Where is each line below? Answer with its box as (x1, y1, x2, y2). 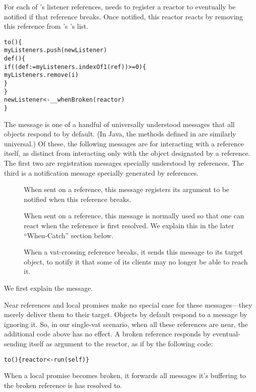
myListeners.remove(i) (4, 71, 79, 79)
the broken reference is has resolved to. (4, 380, 122, 390)
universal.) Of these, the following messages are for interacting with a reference (4, 138, 244, 148)
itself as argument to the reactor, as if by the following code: (29, 338, 213, 348)
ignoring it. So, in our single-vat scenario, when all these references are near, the (4, 319, 248, 329)
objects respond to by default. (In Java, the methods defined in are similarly (4, 129, 236, 139)
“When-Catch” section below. (24, 230, 114, 240)
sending (4, 338, 27, 348)
